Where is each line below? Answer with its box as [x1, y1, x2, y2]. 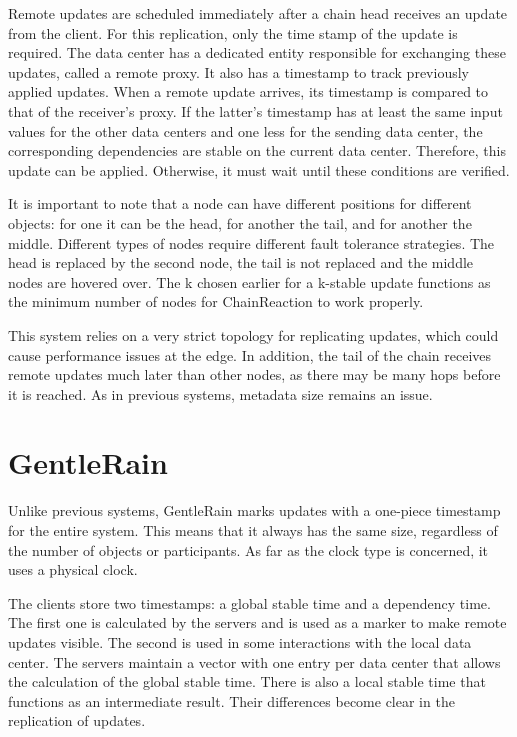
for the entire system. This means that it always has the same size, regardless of [8, 520, 498, 540]
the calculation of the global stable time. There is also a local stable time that [8, 671, 486, 692]
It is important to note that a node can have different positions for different [8, 193, 472, 214]
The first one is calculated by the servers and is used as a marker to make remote [8, 612, 507, 633]
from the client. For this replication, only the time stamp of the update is [8, 22, 458, 43]
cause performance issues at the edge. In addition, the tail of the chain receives [8, 344, 492, 365]
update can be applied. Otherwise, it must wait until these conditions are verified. [8, 159, 510, 180]
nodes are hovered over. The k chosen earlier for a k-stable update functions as [8, 271, 491, 292]
